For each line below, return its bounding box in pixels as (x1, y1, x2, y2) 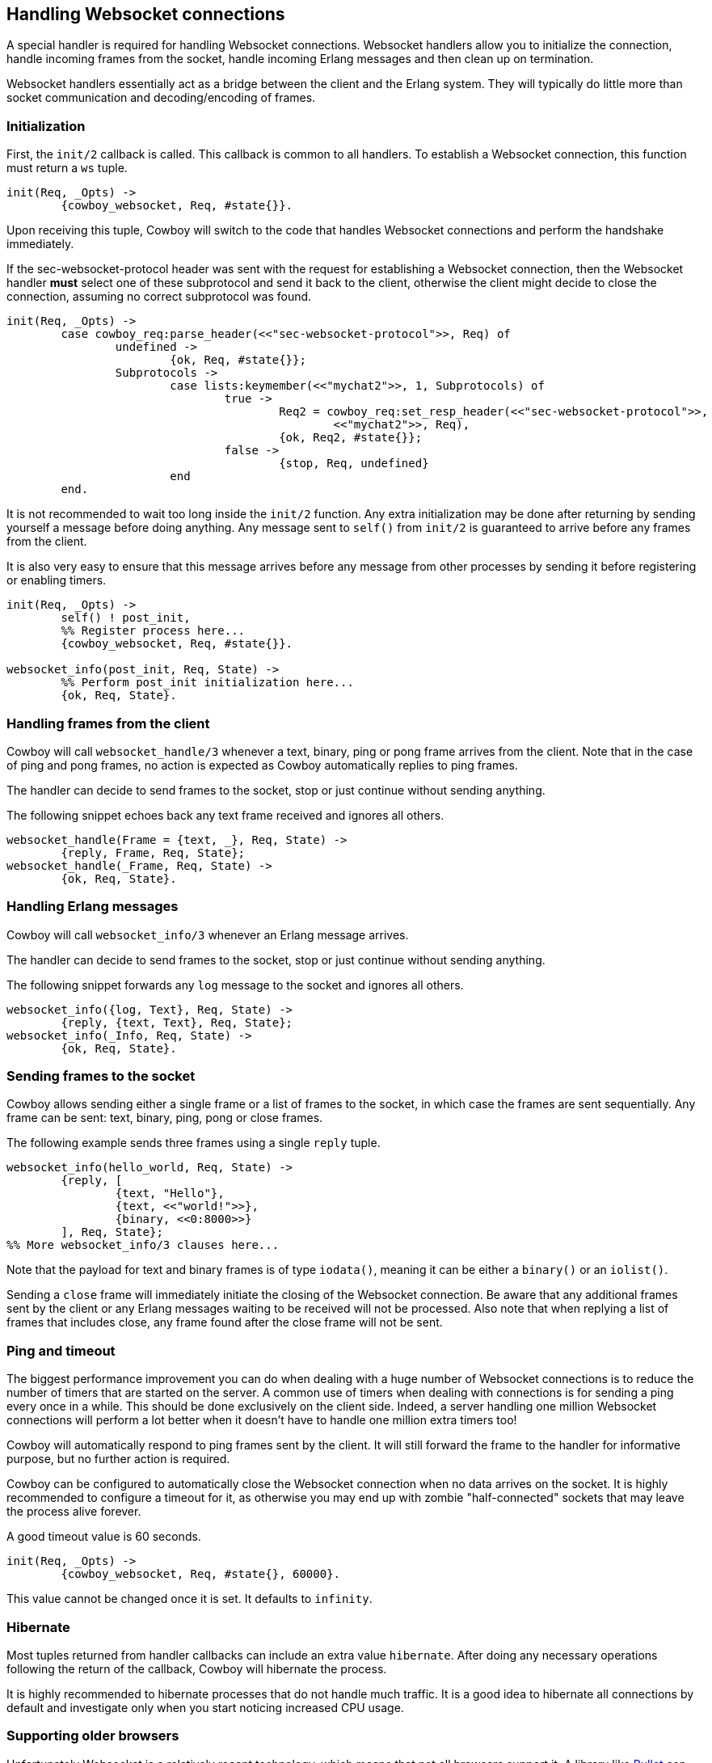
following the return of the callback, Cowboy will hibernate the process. (6, 1661, 387, 1676)
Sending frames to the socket (6, 1068, 196, 1085)
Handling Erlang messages (6, 898, 179, 915)
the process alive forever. (6, 1504, 141, 1519)
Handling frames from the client (6, 715, 210, 732)
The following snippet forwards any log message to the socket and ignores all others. (6, 977, 464, 992)
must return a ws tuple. (6, 161, 128, 175)
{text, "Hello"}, (115, 1187, 225, 1200)
